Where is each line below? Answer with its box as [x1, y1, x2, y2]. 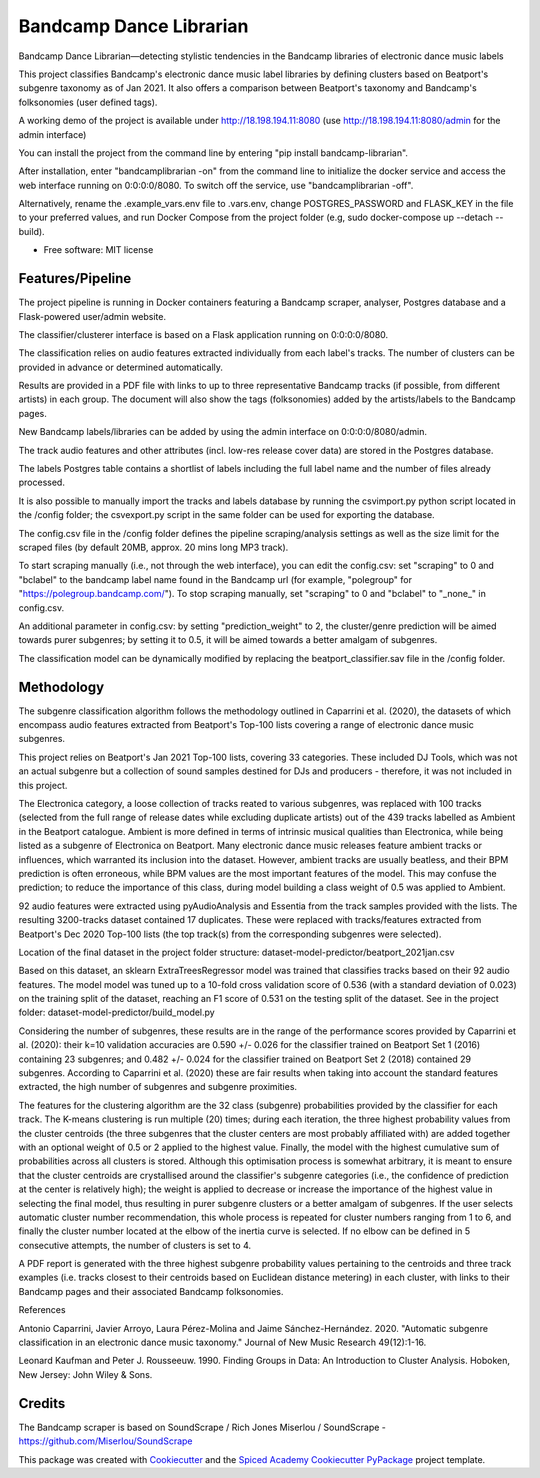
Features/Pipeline [18, 270, 132, 287]
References [18, 1304, 66, 1316]
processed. [18, 476, 65, 489]
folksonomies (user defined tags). [18, 96, 158, 108]
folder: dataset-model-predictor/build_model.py [18, 1006, 215, 1019]
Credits [18, 1395, 66, 1412]
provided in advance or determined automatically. [18, 361, 224, 373]
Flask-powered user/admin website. [18, 310, 167, 322]
